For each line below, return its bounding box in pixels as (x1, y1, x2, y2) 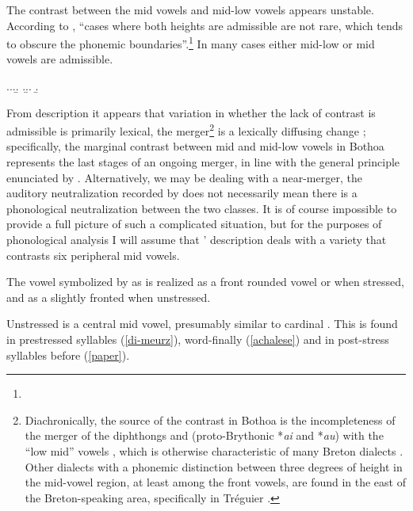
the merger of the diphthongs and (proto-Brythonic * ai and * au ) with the (25, 427, 384, 444)
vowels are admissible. (6, 51, 113, 67)
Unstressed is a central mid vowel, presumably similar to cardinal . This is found (6, 315, 398, 332)
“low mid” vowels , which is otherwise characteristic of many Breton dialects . (25, 442, 403, 459)
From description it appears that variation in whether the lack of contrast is (6, 104, 376, 120)
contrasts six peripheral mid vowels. (6, 246, 180, 263)
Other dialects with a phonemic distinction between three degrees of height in (25, 458, 403, 475)
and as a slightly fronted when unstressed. (6, 288, 211, 305)
